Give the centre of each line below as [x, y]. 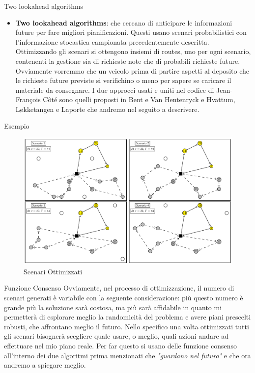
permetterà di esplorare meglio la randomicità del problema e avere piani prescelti [127, 317]
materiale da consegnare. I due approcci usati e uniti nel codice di [115, 90]
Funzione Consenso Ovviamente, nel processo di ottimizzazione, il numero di [119, 288]
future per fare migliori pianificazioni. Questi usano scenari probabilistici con [131, 32]
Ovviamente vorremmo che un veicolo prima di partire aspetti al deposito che [132, 70]
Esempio [17, 125]
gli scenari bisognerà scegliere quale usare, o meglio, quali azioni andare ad [116, 336]
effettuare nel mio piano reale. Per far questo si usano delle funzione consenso [120, 345]
